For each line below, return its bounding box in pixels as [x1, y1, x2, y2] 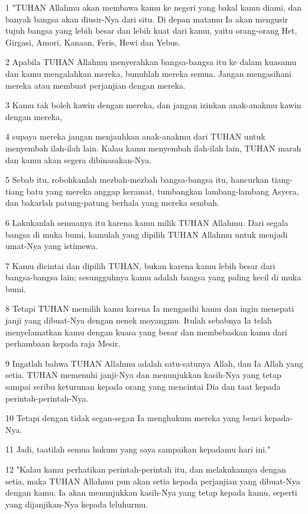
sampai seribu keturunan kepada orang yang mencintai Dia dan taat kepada [5, 380, 281, 393]
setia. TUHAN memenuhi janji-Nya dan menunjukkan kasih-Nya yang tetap [5, 368, 281, 381]
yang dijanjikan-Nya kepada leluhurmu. [5, 497, 148, 510]
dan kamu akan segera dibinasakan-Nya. [5, 153, 152, 166]
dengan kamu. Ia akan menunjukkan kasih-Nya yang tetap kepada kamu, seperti [5, 486, 297, 499]
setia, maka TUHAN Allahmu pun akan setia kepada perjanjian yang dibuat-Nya [5, 474, 300, 487]
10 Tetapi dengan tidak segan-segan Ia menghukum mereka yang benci [5, 412, 262, 424]
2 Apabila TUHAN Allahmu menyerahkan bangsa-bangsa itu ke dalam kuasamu [5, 56, 297, 68]
